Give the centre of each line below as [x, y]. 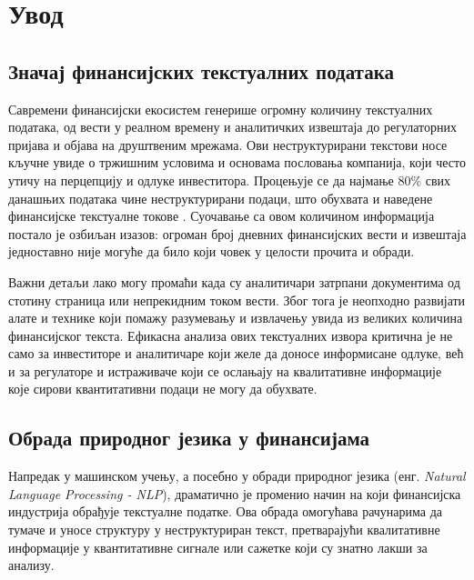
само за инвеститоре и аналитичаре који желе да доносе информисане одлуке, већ [236, 353]
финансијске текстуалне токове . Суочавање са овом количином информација [222, 216]
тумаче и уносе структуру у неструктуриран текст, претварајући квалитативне [224, 530]
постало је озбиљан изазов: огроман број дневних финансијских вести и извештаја [237, 233]
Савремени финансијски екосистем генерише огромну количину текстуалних [221, 109]
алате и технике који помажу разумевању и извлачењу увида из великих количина [236, 318]
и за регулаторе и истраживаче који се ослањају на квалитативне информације [225, 370]
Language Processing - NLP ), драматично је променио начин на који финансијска [235, 493]
